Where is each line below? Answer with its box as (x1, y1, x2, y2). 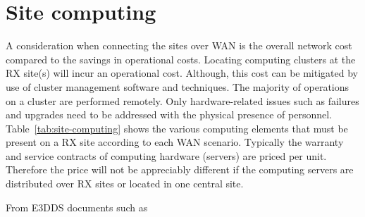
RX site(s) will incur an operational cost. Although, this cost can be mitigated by (6, 66, 358, 80)
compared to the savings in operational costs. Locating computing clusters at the (6, 51, 356, 66)
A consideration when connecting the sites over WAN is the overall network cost (6, 38, 352, 53)
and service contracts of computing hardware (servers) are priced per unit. (6, 148, 327, 163)
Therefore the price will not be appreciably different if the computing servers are (6, 162, 354, 177)
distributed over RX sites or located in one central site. (6, 176, 244, 191)
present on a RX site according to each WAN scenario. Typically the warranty (6, 135, 344, 149)
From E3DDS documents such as (6, 199, 148, 214)
